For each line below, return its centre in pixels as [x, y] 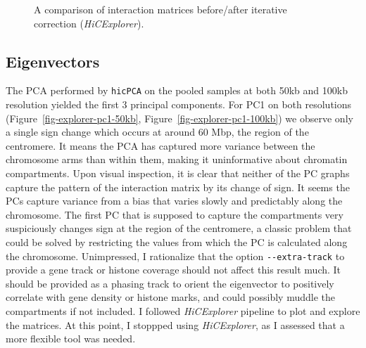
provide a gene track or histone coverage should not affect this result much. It [173, 270]
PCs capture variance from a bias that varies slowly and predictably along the [174, 201]
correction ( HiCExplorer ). [89, 23]
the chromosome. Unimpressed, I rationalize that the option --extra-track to [175, 256]
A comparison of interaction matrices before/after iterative [160, 9]
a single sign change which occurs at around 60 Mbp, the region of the [157, 132]
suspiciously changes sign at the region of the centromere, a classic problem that [179, 228]
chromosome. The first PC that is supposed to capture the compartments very [175, 214]
